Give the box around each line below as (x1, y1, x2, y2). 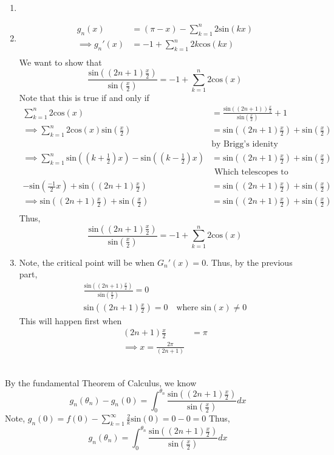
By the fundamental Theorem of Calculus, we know (5, 376, 197, 389)
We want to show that (19, 55, 102, 68)
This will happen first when (19, 314, 122, 327)
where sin (176, 303, 212, 312)
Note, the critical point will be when (19, 255, 155, 268)
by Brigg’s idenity (211, 140, 278, 149)
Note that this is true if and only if (19, 91, 149, 104)
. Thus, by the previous (206, 255, 293, 268)
